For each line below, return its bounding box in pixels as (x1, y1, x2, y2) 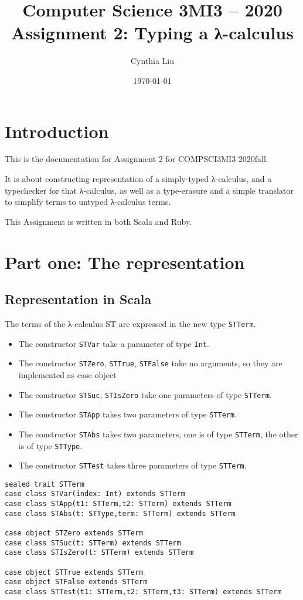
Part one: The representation (5, 250, 245, 274)
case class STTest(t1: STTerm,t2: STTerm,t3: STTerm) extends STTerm (5, 588, 282, 596)
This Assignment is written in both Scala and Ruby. (5, 215, 192, 227)
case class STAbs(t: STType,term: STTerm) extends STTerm (5, 509, 236, 518)
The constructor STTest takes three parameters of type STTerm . (18, 459, 247, 471)
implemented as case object (18, 368, 117, 380)
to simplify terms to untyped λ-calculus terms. (5, 195, 171, 208)
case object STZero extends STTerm (5, 529, 144, 538)
